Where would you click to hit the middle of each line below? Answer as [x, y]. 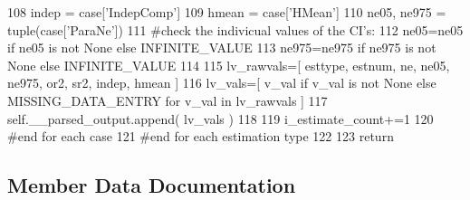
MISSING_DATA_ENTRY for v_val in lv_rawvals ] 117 [168, 100]
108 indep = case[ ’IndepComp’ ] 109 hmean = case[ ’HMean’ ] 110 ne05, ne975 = [227, 12]
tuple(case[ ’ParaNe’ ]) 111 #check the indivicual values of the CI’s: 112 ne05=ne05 [235, 29]
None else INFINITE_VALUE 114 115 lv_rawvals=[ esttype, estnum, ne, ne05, [229, 65]
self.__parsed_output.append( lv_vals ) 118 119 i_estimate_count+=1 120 [221, 118]
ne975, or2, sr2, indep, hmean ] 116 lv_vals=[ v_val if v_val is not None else [222, 83]
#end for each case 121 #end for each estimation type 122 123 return [201, 136]
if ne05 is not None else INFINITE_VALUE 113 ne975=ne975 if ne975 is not [222, 48]
